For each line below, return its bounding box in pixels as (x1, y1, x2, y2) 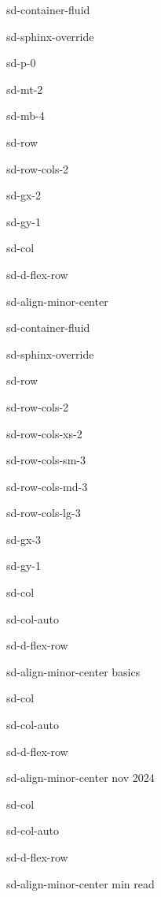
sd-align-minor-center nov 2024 (6, 769, 155, 786)
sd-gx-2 (6, 187, 42, 203)
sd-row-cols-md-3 (6, 478, 88, 494)
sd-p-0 (6, 54, 36, 71)
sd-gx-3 (6, 530, 42, 547)
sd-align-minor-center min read (6, 875, 155, 891)
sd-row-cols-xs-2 (6, 425, 82, 441)
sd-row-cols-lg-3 (6, 504, 81, 521)
